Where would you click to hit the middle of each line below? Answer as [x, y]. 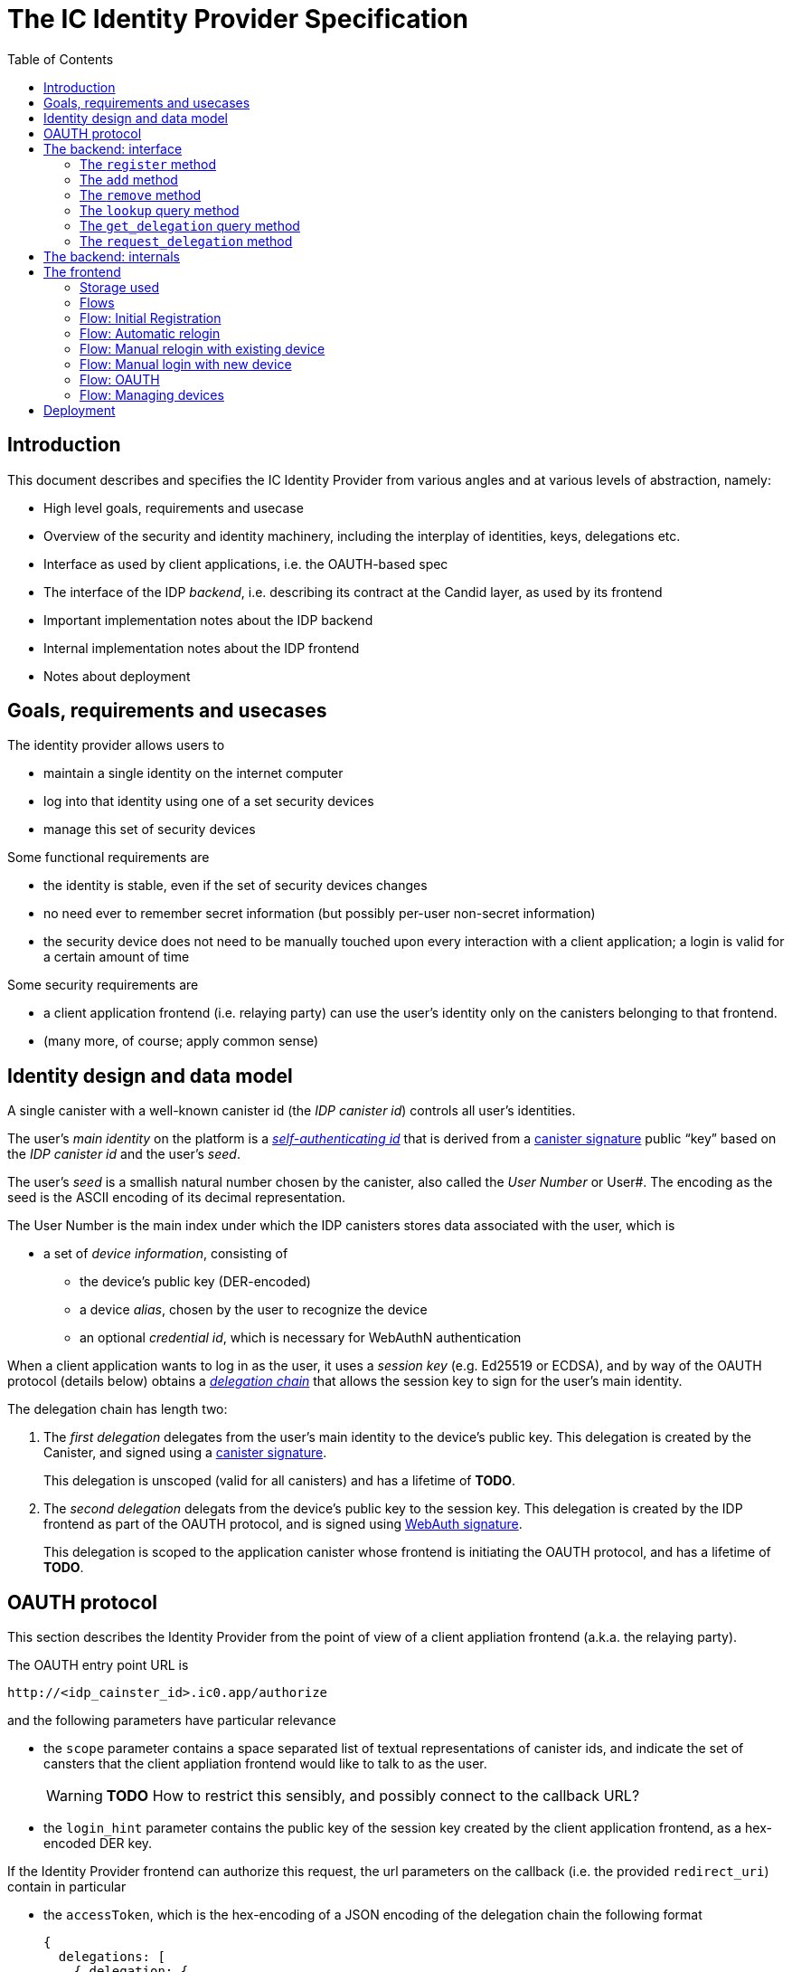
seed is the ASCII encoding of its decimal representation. [177, 1198]
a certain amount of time [117, 957]
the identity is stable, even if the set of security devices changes [236, 886]
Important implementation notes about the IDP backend [208, 620]
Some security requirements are [103, 985]
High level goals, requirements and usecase [174, 507]
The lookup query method [160, 210]
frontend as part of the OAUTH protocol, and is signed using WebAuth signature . [283, 1524]
